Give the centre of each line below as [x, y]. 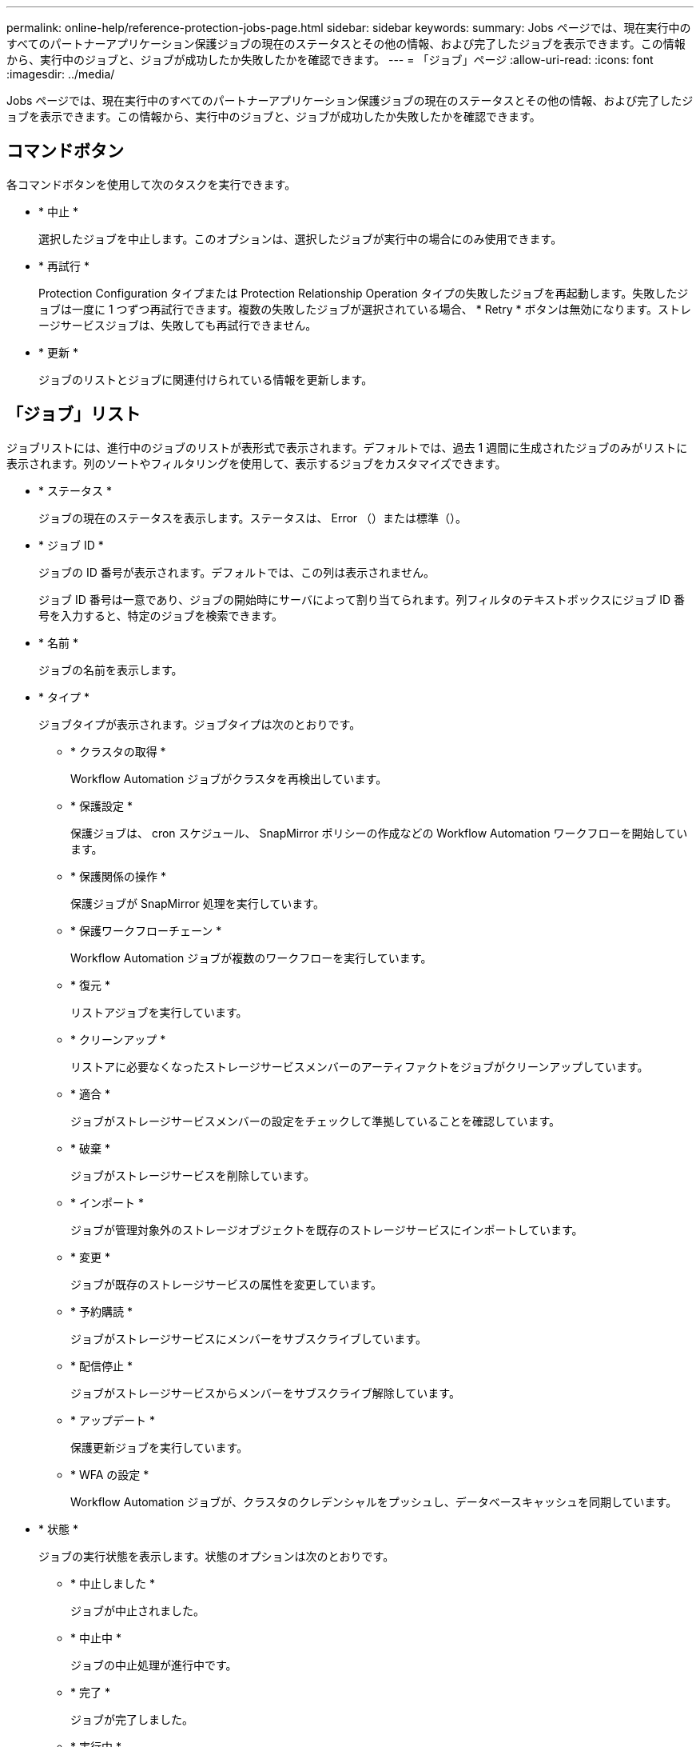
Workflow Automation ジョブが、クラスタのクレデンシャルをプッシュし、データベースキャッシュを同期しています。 [374, 1501]
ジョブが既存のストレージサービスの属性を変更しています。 [226, 1284]
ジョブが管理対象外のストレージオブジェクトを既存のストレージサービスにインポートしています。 [327, 1229]
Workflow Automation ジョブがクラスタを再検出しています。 [229, 778]
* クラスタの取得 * [118, 751]
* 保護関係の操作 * [118, 876]
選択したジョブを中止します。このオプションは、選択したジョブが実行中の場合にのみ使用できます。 [300, 238]
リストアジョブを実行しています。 [159, 1012]
